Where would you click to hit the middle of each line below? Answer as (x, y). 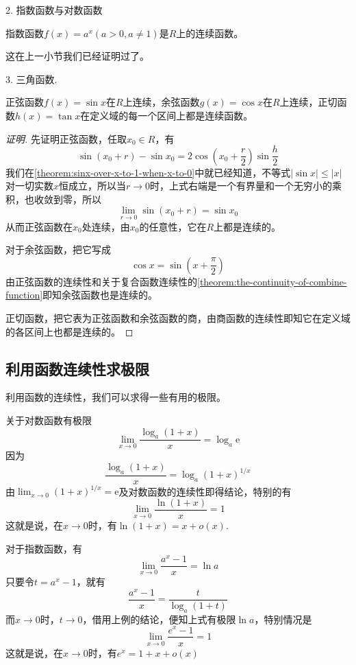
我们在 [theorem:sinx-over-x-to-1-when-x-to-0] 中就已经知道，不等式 (148, 172)
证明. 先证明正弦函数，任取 (66, 138)
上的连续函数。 (210, 33)
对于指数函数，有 (44, 548)
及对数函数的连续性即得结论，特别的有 (205, 491)
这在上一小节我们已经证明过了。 (77, 56)
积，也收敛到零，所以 (53, 199)
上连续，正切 (308, 102)
